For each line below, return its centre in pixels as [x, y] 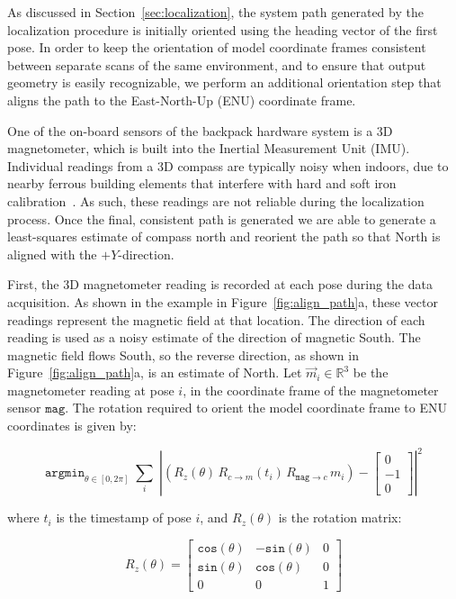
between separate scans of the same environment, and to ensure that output [217, 64]
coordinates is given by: [72, 426]
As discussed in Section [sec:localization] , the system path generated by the [215, 12]
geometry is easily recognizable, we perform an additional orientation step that [224, 82]
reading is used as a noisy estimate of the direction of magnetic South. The [214, 337]
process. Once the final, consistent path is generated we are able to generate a [222, 218]
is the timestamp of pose [124, 517]
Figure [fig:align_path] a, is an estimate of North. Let [155, 372]
